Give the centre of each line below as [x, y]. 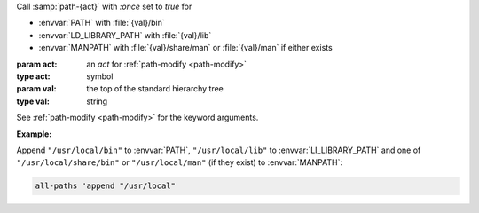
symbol [100, 76]
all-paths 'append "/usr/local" [106, 186]
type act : [33, 76]
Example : [34, 134]
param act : [37, 64]
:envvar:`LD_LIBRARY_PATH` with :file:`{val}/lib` [125, 35]
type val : [33, 101]
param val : [36, 89]
